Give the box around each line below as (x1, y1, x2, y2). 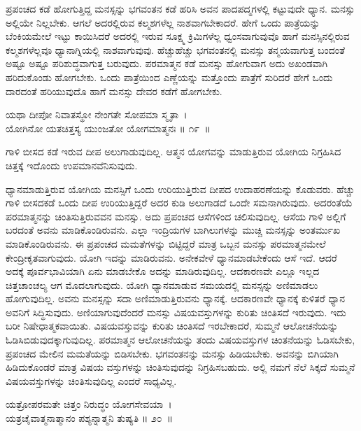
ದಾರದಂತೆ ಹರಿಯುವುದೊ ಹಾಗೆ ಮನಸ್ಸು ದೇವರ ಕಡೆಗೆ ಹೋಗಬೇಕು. (6, 83, 222, 98)
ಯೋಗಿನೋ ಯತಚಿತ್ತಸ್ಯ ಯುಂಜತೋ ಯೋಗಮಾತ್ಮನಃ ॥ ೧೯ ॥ (6, 120, 211, 135)
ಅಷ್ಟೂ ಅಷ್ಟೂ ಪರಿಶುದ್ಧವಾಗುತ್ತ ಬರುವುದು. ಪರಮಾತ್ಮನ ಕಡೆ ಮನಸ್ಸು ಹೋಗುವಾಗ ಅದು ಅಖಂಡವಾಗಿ (6, 56, 328, 71)
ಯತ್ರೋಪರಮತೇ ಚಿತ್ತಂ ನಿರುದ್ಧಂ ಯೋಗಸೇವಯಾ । (6, 397, 172, 411)
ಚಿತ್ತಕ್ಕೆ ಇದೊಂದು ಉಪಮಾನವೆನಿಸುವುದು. (6, 157, 138, 172)
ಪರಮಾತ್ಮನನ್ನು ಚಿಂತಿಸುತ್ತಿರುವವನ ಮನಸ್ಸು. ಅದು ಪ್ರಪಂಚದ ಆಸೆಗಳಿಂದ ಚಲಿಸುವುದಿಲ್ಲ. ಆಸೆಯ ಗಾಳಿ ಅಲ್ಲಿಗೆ (6, 209, 346, 223)
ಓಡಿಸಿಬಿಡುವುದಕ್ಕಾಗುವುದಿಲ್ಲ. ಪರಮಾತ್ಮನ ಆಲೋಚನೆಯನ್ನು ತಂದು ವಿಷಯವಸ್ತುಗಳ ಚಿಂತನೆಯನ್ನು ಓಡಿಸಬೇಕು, (6, 332, 355, 347)
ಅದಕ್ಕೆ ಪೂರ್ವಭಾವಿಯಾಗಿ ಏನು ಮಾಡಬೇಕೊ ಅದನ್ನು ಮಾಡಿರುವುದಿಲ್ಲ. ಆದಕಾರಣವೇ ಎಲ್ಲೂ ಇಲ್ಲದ (6, 264, 320, 278)
